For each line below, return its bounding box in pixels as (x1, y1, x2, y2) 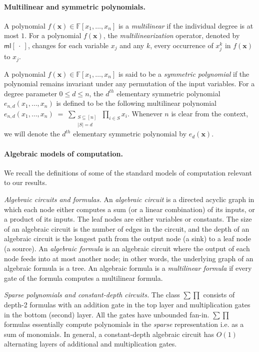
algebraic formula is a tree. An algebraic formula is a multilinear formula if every (4, 263, 252, 273)
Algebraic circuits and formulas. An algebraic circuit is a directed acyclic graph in (4, 194, 254, 205)
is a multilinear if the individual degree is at (118, 20, 253, 31)
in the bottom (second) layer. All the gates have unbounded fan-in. (4, 309, 209, 319)
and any (119, 40, 144, 50)
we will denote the (4, 128, 60, 139)
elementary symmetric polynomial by (73, 128, 187, 139)
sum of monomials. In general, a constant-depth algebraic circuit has (4, 328, 214, 339)
